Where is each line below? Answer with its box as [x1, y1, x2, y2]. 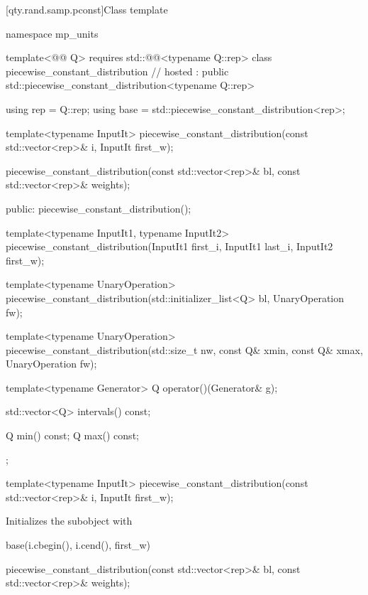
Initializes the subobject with [6, 513, 133, 528]
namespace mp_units [6, 26, 99, 41]
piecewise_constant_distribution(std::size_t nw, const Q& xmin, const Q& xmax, [6, 342, 363, 357]
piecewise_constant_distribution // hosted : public [6, 63, 229, 78]
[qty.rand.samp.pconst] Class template [6, 2, 168, 16]
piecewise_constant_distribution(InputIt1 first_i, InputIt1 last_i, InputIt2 [6, 239, 333, 254]
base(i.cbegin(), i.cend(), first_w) [6, 537, 150, 552]
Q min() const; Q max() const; [6, 428, 139, 443]
